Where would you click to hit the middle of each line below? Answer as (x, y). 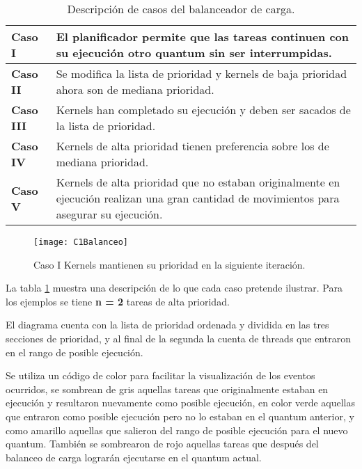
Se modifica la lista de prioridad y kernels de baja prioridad (202, 73)
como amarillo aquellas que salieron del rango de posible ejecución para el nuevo (177, 430)
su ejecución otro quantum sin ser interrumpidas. (194, 53)
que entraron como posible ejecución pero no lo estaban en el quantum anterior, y (180, 416)
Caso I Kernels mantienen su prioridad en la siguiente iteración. (170, 264)
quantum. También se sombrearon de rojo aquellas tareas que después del (162, 444)
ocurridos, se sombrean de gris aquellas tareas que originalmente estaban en (167, 389)
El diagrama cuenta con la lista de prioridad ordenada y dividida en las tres (167, 325)
